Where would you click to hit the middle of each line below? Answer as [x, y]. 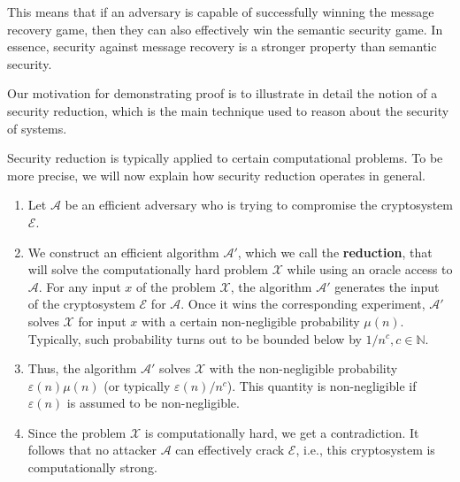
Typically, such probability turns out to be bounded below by [195, 338]
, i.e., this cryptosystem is [365, 450]
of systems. [37, 128]
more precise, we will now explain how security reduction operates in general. [216, 175]
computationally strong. [92, 467]
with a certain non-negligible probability [250, 321]
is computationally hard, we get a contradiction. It [282, 432]
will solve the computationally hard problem [148, 269]
